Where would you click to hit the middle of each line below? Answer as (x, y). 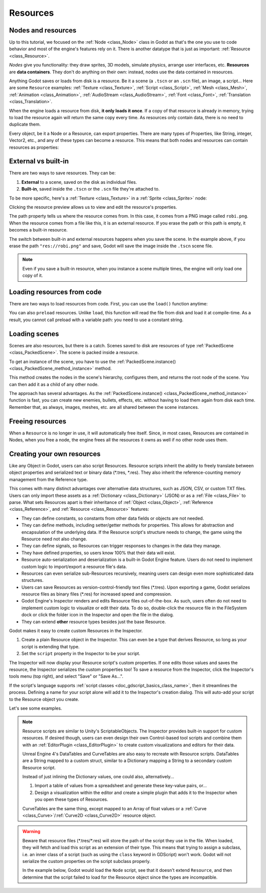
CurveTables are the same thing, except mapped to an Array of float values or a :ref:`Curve (115, 808)
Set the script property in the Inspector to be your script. (81, 654)
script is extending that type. (50, 646)
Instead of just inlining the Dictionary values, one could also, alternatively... (98, 777)
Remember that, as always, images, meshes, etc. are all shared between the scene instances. (104, 407)
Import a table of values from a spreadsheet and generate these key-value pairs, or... (121, 786)
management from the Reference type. (49, 479)
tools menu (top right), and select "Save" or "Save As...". (66, 676)
